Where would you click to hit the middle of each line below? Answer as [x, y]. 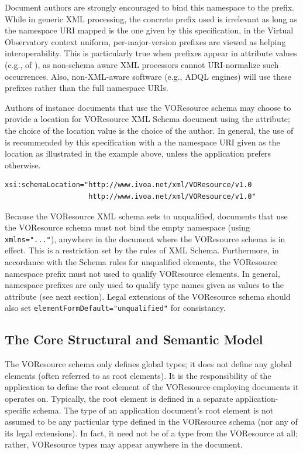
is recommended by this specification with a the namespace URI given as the [142, 142]
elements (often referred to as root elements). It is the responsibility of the [138, 375]
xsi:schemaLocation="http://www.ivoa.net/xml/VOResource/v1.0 [128, 185]
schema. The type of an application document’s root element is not [153, 410]
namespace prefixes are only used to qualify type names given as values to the [144, 285]
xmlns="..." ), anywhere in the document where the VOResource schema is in [145, 238]
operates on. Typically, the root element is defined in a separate [119, 398]
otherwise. [23, 165]
